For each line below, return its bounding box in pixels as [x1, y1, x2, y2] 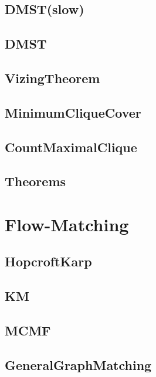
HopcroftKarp [5, 252, 92, 270]
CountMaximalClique [5, 138, 137, 156]
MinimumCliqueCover [5, 103, 141, 121]
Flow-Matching [5, 212, 129, 236]
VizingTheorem [5, 68, 100, 87]
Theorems [5, 172, 66, 190]
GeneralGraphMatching [5, 355, 152, 373]
